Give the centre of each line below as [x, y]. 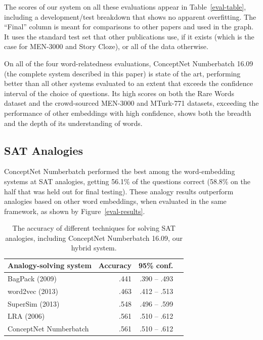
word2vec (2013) [33, 291]
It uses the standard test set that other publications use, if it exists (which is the [129, 36]
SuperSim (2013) [34, 303]
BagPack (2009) [32, 278]
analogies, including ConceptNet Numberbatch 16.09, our [94, 238]
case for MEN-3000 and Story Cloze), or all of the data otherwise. [106, 46]
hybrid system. [94, 248]
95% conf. [156, 265]
